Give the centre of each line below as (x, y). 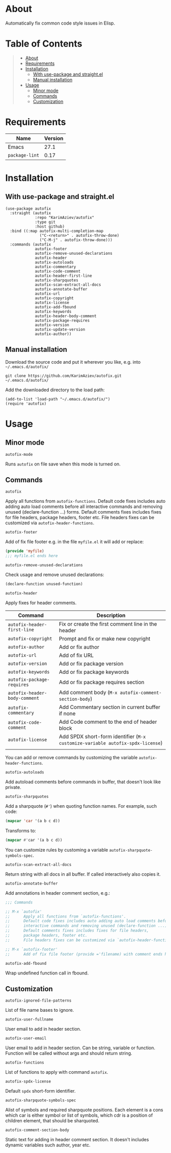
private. (13, 787)
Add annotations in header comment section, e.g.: (58, 893)
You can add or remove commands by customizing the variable (72, 758)
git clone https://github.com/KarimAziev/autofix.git (64, 376)
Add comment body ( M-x (88, 693)
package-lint (24, 155)
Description (111, 615)
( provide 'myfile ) (25, 551)
